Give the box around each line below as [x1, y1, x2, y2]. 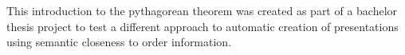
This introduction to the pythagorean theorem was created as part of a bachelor [6, 2, 398, 18]
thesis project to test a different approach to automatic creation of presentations [6, 18, 399, 34]
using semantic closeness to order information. [6, 33, 232, 50]
